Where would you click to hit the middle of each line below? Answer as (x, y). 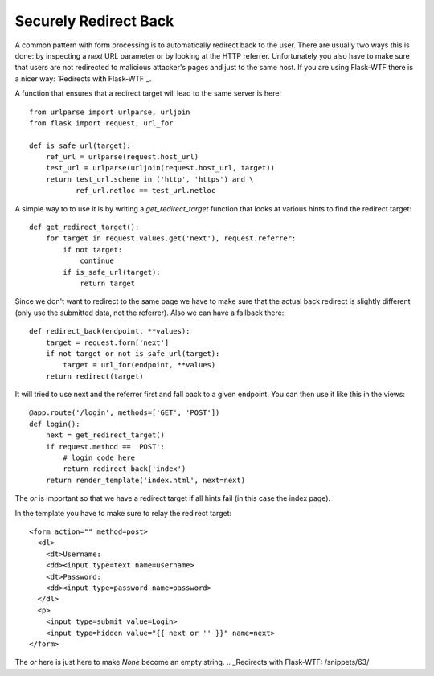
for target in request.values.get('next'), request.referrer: (171, 238)
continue (97, 261)
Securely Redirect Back (94, 21)
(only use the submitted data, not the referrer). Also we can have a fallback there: (149, 313)
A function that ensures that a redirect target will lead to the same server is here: (148, 93)
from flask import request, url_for (101, 123)
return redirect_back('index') (125, 469)
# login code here (99, 458)
